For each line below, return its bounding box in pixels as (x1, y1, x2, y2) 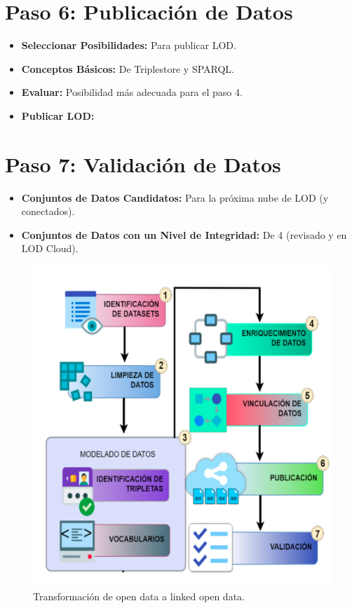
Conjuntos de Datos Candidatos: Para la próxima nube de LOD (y (21, 190, 329, 205)
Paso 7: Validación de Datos (5, 149, 281, 178)
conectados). (21, 204, 75, 219)
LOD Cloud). (21, 241, 79, 256)
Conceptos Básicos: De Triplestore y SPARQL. (21, 61, 234, 76)
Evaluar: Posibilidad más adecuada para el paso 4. (21, 85, 243, 99)
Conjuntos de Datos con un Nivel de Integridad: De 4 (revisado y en (21, 227, 347, 242)
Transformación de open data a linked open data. (33, 588, 245, 603)
